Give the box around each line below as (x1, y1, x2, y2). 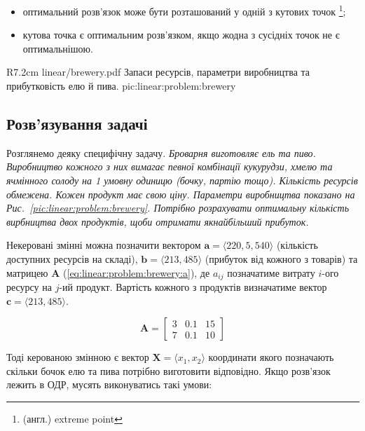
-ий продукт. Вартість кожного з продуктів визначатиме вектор (59, 280, 327, 294)
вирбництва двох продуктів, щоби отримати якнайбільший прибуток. (6, 214, 309, 228)
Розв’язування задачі (6, 113, 148, 135)
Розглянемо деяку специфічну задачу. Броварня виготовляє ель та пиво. (6, 145, 316, 160)
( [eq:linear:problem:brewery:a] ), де (63, 265, 210, 280)
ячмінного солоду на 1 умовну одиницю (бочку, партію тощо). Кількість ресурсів (6, 173, 358, 188)
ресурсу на (6, 280, 52, 294)
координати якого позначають (208, 350, 334, 364)
